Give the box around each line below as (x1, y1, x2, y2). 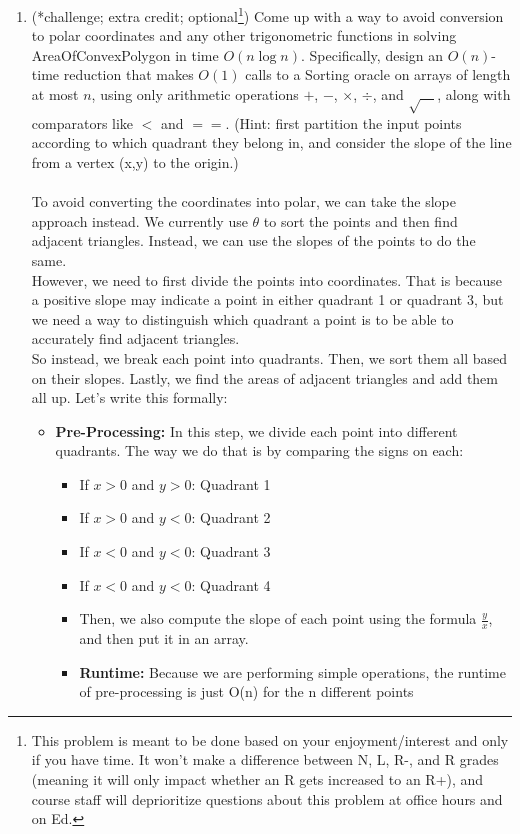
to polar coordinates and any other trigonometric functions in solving (31, 25, 457, 46)
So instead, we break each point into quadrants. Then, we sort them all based (31, 347, 508, 368)
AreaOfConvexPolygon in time (31, 44, 219, 65)
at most (31, 84, 79, 105)
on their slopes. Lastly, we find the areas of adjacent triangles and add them (31, 367, 498, 388)
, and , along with (372, 84, 511, 105)
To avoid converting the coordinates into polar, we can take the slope (31, 191, 456, 212)
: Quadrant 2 (191, 507, 271, 528)
